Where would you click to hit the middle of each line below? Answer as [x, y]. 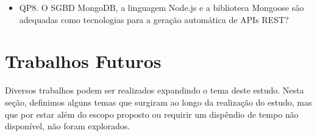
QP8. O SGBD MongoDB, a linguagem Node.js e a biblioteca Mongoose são [162, 7]
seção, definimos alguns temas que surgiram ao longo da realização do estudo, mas [158, 102]
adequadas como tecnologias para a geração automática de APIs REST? [154, 19]
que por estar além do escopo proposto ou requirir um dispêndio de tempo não [152, 114]
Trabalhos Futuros [83, 61]
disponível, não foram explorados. [68, 126]
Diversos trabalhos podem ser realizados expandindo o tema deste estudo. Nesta [155, 90]
